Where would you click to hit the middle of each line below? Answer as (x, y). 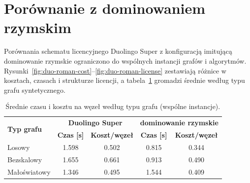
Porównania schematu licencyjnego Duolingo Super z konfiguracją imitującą (118, 51)
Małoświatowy (29, 171)
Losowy (19, 147)
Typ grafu (25, 128)
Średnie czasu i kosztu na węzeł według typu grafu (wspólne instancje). (113, 106)
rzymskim (38, 27)
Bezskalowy (25, 159)
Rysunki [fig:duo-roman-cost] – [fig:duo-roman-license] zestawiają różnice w (115, 70)
